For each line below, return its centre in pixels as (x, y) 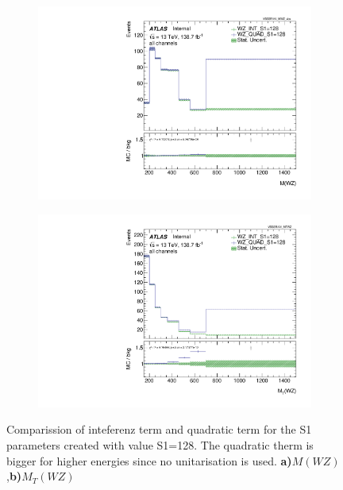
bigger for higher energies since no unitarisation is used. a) (149, 460)
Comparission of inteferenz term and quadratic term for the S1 (159, 429)
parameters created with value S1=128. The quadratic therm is (160, 445)
